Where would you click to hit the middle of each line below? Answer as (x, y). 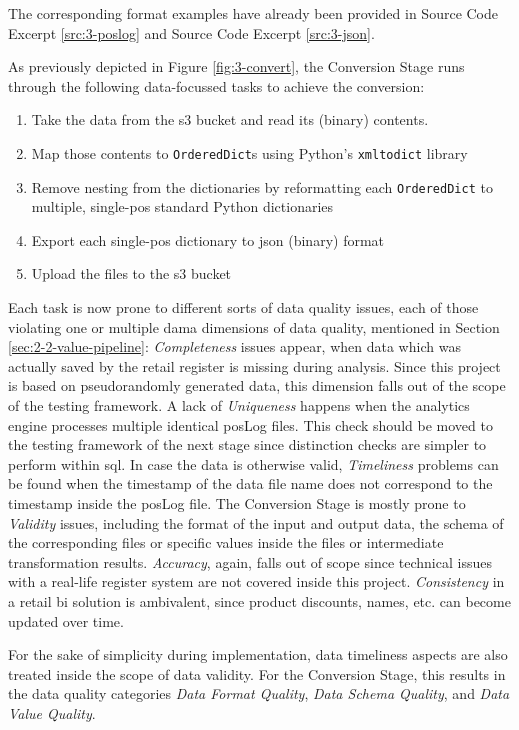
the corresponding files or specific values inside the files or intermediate (226, 542)
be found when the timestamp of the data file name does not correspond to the (250, 483)
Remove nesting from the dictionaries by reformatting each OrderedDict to (262, 186)
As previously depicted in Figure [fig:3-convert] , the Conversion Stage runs (236, 66)
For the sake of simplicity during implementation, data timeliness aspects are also (258, 654)
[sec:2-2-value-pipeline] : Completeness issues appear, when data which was (234, 346)
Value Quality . (52, 712)
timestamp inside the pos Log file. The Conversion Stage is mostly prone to (237, 503)
